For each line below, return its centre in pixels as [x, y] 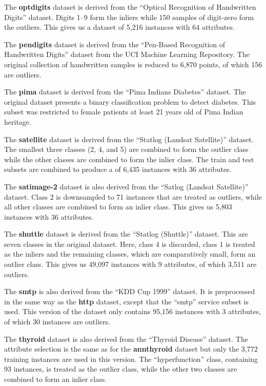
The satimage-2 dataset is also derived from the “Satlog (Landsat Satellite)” [126, 186]
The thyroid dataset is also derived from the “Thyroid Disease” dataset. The [126, 339]
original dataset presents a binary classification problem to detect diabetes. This [130, 101]
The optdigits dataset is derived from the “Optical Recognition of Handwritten [130, 7]
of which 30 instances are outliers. [57, 322]
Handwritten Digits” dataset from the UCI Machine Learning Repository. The [127, 54]
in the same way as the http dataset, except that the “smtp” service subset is [126, 301]
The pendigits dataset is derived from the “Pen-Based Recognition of [115, 44]
